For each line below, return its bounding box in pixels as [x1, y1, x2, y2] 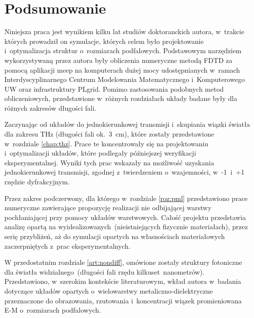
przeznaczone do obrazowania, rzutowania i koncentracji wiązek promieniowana [4, 295, 242, 305]
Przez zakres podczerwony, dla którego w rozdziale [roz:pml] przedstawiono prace [4, 193, 248, 203]
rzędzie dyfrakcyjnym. [4, 177, 70, 187]
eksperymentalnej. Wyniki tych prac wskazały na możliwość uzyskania [4, 157, 215, 167]
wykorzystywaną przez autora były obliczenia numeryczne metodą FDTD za [4, 55, 233, 65]
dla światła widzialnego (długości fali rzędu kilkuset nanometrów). [4, 266, 205, 277]
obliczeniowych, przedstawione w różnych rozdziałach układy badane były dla [4, 93, 237, 103]
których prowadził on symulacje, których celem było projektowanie [4, 36, 204, 46]
